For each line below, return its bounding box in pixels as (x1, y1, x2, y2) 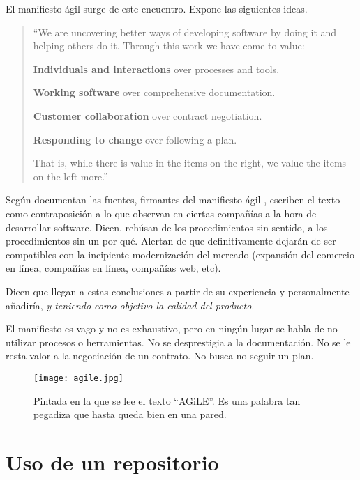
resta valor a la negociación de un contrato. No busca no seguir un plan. (6, 348, 314, 363)
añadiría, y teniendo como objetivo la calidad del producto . (6, 297, 255, 312)
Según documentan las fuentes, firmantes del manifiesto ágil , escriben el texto (6, 192, 340, 207)
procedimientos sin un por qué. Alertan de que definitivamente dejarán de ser (6, 233, 336, 248)
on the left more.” (33, 169, 108, 183)
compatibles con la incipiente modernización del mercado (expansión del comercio (6, 247, 354, 261)
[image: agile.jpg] (33, 373, 123, 383)
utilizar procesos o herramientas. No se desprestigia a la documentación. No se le (6, 334, 351, 349)
